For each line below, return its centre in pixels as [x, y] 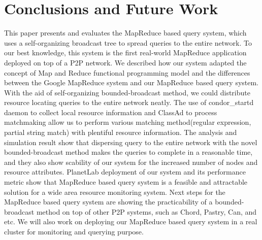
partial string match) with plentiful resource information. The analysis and [121, 132]
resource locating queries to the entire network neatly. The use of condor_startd [129, 102]
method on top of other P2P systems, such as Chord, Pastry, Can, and [146, 211]
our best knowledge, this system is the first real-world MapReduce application [125, 53]
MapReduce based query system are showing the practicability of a [108, 202]
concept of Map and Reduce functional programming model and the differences [127, 72]
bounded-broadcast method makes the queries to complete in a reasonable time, [128, 152]
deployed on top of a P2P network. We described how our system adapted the [125, 62]
